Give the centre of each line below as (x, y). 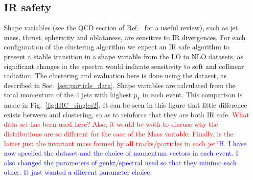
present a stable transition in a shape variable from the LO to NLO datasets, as (124, 56)
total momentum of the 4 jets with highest (68, 95)
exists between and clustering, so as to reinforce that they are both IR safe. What (126, 114)
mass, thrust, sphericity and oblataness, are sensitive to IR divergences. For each (125, 37)
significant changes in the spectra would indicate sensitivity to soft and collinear (124, 66)
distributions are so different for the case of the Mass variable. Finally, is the (119, 133)
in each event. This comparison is (193, 95)
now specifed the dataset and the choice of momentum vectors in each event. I (121, 153)
